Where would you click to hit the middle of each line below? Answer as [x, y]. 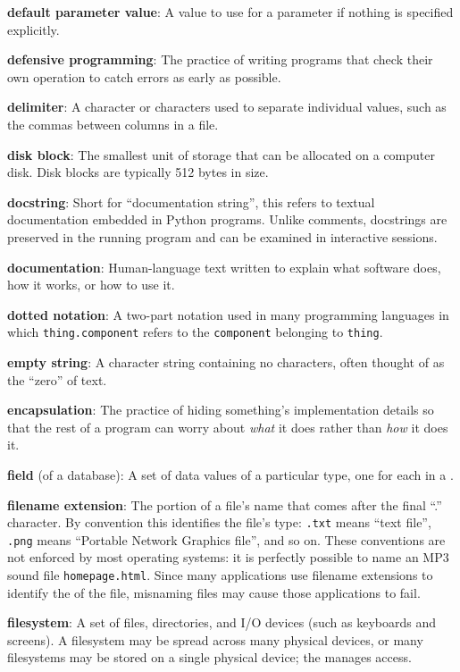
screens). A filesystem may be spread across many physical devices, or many [215, 639]
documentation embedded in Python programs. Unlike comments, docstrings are [227, 219]
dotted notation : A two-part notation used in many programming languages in [228, 314]
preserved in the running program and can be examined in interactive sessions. [222, 236]
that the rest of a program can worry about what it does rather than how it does [228, 427]
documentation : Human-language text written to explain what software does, [224, 267]
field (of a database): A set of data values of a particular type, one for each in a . [230, 474]
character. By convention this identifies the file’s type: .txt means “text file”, [219, 522]
